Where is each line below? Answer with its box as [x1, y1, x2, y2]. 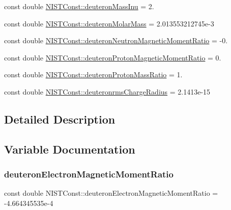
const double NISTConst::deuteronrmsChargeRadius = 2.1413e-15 [4, 86, 211, 97]
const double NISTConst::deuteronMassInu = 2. [4, 1, 154, 11]
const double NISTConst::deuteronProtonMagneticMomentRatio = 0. [4, 52, 221, 63]
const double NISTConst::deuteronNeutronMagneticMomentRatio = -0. [4, 35, 228, 46]
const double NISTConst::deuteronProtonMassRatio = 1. [4, 69, 183, 80]
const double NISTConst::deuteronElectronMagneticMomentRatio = [4, 188, 218, 198]
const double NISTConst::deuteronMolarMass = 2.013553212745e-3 [4, 18, 214, 28]
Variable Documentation [4, 141, 135, 157]
